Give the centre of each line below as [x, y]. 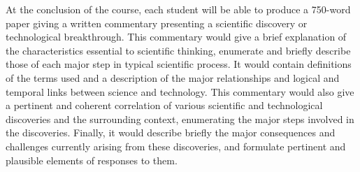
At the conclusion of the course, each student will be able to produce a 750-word [178, 9]
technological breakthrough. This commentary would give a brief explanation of [176, 37]
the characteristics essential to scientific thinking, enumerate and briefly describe [178, 50]
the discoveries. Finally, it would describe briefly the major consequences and [171, 132]
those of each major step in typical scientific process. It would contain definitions [179, 64]
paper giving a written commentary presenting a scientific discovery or [157, 23]
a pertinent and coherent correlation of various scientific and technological [164, 105]
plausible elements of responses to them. [92, 160]
